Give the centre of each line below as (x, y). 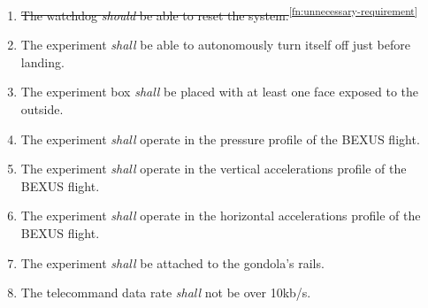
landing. (42, 62)
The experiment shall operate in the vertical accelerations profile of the (214, 169)
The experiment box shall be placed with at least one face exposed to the (220, 92)
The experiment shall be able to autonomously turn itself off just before (215, 45)
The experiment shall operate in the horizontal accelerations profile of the (221, 216)
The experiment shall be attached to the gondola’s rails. (172, 262)
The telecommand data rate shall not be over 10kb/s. (166, 293)
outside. (42, 109)
